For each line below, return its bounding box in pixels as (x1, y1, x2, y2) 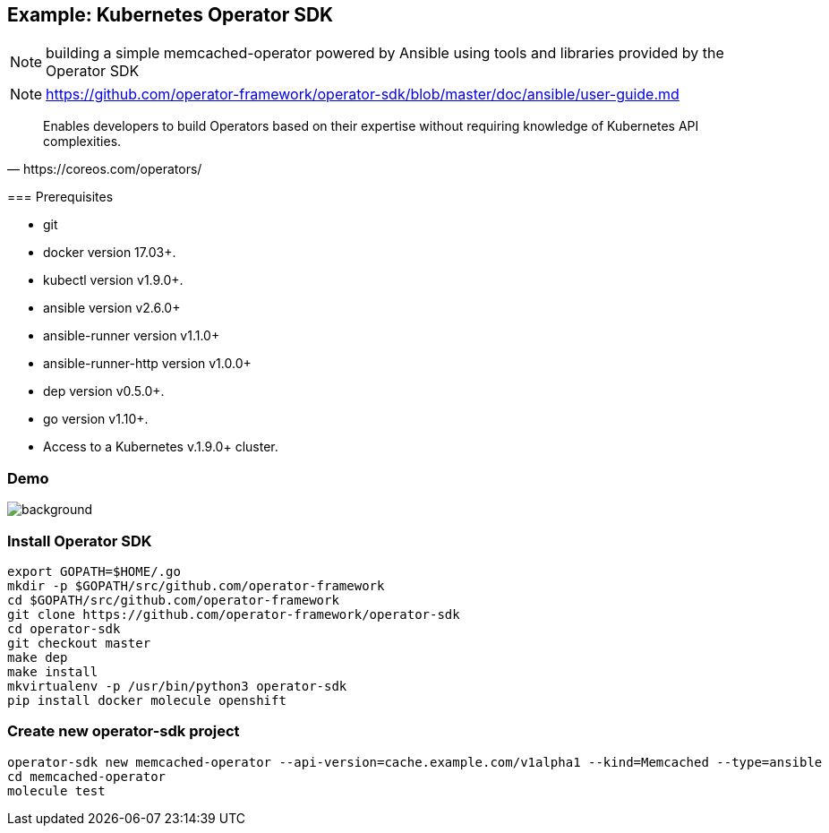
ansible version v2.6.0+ (43, 300, 181, 316)
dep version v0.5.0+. (43, 383, 165, 399)
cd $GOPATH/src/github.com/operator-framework (7, 592, 339, 607)
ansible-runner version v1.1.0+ (43, 328, 220, 344)
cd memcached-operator (7, 769, 167, 784)
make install (7, 664, 98, 679)
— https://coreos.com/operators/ (7, 161, 202, 177)
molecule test (7, 783, 106, 798)
